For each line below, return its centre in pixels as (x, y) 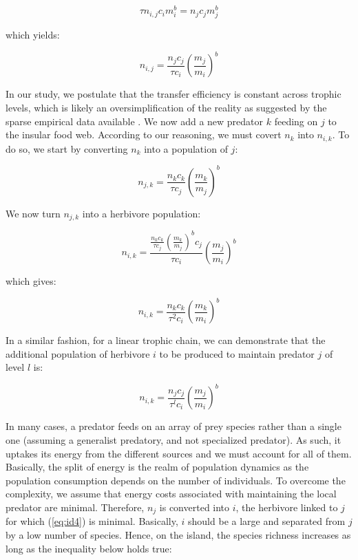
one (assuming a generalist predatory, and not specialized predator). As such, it (173, 440)
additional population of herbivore (78, 353)
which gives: (31, 281)
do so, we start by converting (67, 148)
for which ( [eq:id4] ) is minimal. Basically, (92, 521)
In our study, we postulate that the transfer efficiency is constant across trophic (173, 94)
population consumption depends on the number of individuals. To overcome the (176, 480)
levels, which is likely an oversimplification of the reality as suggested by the (166, 107)
